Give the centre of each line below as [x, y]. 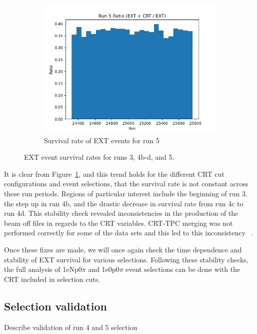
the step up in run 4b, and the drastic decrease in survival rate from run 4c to [124, 203]
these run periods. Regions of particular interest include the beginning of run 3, [126, 193]
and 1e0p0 [104, 269]
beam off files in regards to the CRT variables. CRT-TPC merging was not [118, 223]
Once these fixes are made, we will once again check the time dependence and [123, 249]
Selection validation [55, 306]
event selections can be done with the [183, 269]
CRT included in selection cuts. [52, 279]
